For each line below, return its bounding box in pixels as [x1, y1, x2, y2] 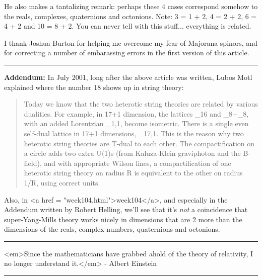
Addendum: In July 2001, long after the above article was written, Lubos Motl [4, 71, 252, 82]
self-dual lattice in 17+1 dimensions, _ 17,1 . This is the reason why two [24, 128, 244, 138]
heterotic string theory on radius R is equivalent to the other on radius [24, 167, 243, 178]
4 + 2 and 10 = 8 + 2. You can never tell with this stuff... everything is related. [4, 21, 251, 31]
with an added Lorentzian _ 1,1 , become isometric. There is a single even [24, 118, 249, 129]
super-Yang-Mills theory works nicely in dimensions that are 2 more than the [4, 214, 242, 224]
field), [24, 157, 42, 168]
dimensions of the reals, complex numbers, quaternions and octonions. [4, 224, 220, 234]
